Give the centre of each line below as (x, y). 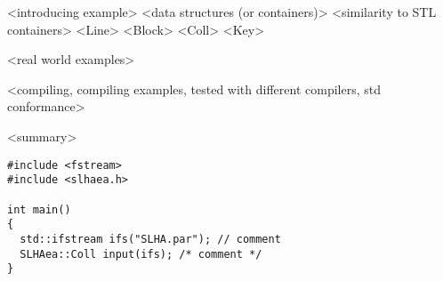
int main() (39, 209)
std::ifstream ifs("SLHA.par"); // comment (150, 239)
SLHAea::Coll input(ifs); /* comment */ (141, 254)
